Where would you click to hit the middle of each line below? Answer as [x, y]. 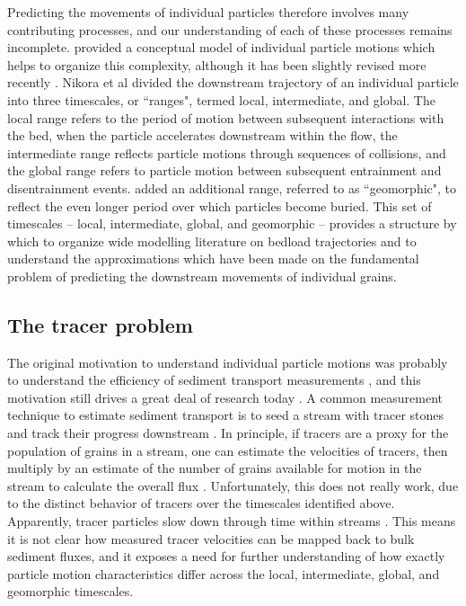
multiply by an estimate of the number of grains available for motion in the [215, 468]
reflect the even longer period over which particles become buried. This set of [220, 205]
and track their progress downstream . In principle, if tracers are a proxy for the [228, 433]
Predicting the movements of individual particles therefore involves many [208, 12]
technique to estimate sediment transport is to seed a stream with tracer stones [226, 415]
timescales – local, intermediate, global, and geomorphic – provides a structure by [232, 223]
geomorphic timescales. [70, 591]
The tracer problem [100, 324]
